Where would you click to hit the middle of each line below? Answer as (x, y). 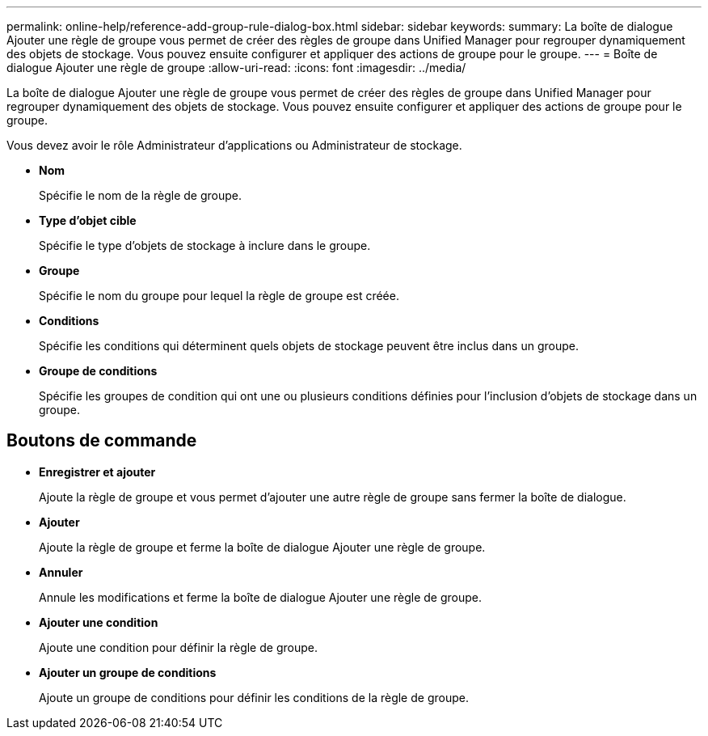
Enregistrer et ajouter (97, 472)
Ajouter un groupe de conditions (128, 672)
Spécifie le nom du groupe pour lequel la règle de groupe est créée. (219, 296)
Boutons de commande (102, 441)
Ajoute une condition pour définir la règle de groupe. (178, 647)
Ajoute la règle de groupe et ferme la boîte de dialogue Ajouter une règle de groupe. (262, 547)
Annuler (61, 572)
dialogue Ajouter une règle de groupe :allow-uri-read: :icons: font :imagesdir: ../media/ (236, 68)
